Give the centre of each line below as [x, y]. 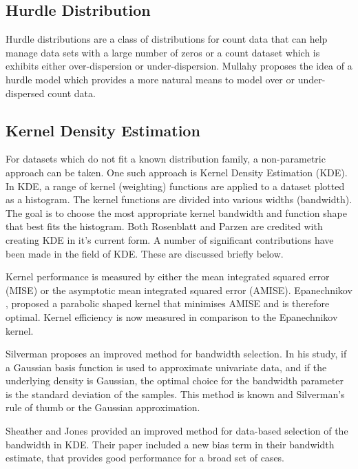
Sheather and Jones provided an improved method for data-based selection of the [177, 431]
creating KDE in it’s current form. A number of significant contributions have [170, 239]
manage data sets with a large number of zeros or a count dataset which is [163, 52]
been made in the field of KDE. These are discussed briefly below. [145, 253]
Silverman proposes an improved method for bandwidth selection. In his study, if [176, 354]
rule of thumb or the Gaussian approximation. [103, 407]
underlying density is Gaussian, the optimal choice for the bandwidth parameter [175, 381]
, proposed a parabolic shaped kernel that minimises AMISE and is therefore [168, 303]
